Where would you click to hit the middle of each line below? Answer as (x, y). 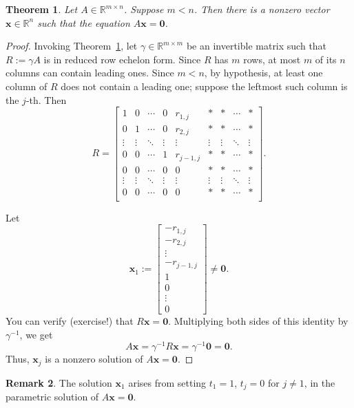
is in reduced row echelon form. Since (122, 59)
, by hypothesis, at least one (263, 73)
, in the (320, 382)
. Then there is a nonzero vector (262, 9)
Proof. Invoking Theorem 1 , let (72, 46)
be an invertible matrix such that (257, 46)
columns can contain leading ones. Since (90, 73)
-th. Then (46, 99)
